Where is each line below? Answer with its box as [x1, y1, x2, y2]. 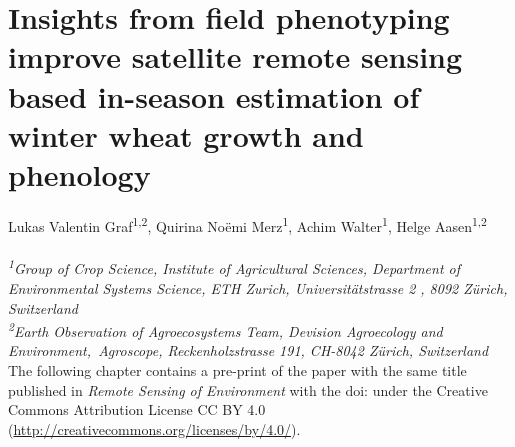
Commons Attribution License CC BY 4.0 [8, 399, 266, 420]
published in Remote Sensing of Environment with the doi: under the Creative [8, 379, 488, 400]
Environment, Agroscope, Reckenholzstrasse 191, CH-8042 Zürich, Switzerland [8, 340, 489, 361]
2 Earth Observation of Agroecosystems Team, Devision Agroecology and [8, 318, 443, 341]
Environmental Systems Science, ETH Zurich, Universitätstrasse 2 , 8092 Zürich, [8, 277, 508, 298]
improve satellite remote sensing [8, 36, 463, 77]
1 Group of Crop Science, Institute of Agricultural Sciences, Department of [8, 255, 461, 279]
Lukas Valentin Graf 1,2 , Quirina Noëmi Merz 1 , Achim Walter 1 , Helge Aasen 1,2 [8, 212, 487, 236]
